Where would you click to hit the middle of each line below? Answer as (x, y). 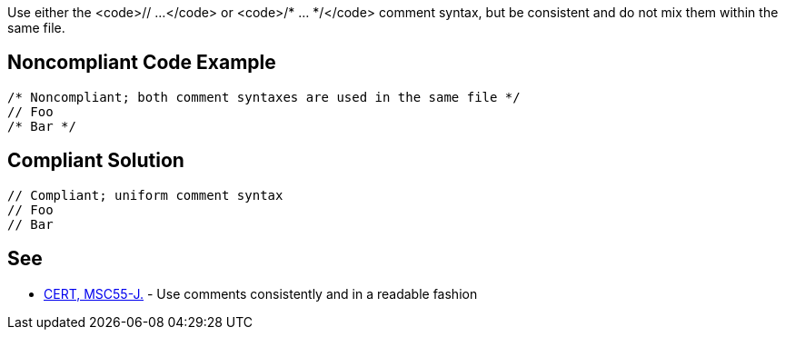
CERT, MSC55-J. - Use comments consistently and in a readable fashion (261, 293)
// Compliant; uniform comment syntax (145, 195)
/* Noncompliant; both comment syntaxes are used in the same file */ (264, 97)
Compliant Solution (96, 161)
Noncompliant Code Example (142, 63)
